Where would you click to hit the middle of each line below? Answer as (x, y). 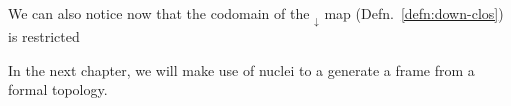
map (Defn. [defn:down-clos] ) (414, 13)
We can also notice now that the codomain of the (159, 13)
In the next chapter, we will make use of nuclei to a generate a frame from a (241, 69)
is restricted (44, 35)
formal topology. (58, 89)
